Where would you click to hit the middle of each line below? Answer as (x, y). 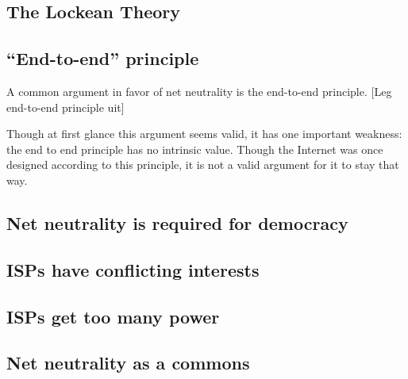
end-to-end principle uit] (65, 107)
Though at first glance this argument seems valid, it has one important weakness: (204, 134)
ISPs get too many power (113, 316)
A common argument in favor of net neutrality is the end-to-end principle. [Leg (199, 91)
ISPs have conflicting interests (133, 269)
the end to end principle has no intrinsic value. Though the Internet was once (195, 149)
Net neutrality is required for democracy (177, 222)
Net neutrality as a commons (128, 363)
